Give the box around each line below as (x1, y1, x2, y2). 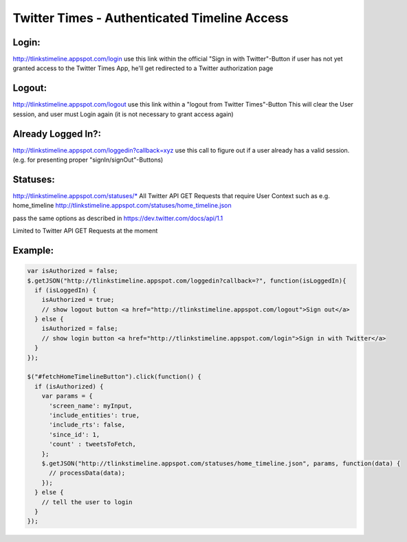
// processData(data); (49, 469, 126, 477)
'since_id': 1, (49, 431, 100, 438)
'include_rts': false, (49, 421, 126, 429)
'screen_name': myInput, (49, 402, 133, 409)
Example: (12, 244, 54, 256)
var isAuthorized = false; (27, 267, 118, 275)
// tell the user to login (41, 498, 133, 506)
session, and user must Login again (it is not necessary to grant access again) (12, 110, 234, 118)
